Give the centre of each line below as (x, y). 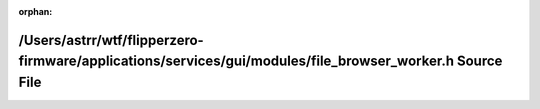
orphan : (35, 11)
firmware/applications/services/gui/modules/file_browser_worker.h (236, 61)
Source (479, 61)
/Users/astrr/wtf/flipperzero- (111, 40)
